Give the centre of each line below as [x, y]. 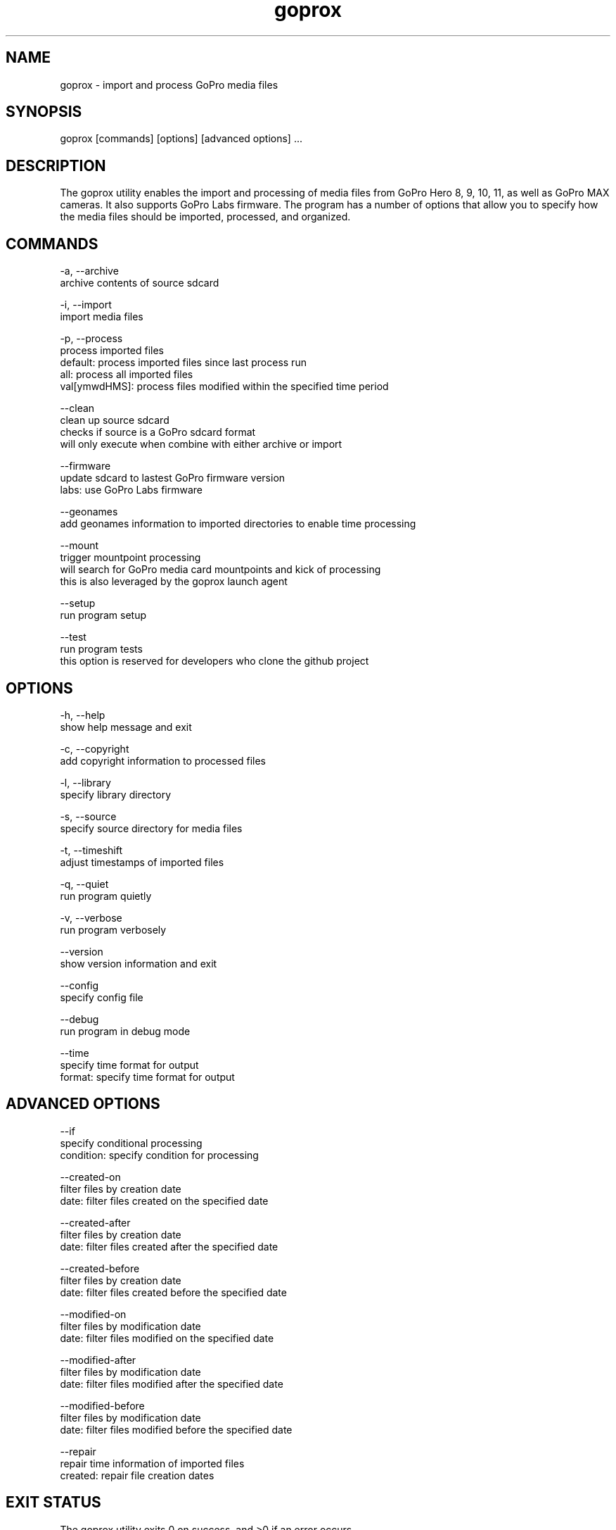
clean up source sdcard [115, 420]
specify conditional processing [131, 1143]
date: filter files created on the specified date [164, 1200]
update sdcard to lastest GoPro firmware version [173, 478]
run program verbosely [113, 929]
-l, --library [85, 782]
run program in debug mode [125, 1031]
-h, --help [83, 715]
